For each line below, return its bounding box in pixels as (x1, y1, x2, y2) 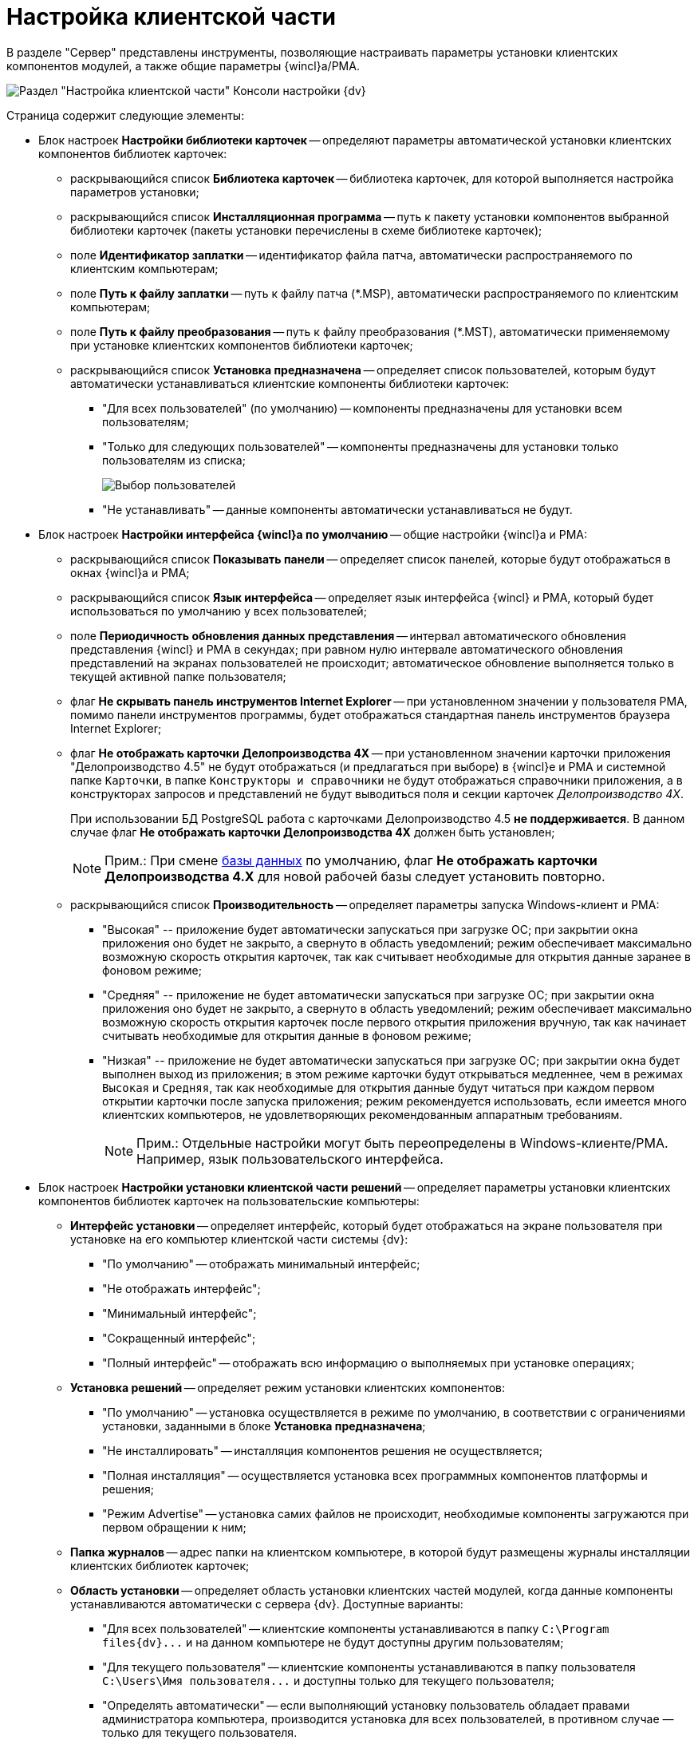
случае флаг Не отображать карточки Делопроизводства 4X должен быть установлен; (70, 825, 555, 839)
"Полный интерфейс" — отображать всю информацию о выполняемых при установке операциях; (102, 1355, 635, 1370)
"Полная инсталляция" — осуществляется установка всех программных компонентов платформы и (102, 1468, 648, 1482)
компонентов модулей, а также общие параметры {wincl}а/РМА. (6, 58, 360, 73)
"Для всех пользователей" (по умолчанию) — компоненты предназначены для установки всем (102, 401, 623, 415)
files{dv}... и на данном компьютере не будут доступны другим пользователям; (102, 1635, 564, 1649)
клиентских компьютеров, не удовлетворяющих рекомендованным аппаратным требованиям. (102, 1107, 623, 1121)
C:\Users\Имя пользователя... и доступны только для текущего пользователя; (102, 1673, 554, 1687)
